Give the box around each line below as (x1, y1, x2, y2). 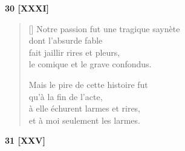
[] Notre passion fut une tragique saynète (28, 22, 180, 35)
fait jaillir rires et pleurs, (28, 45, 120, 58)
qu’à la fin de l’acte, (28, 90, 103, 102)
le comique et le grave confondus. (28, 58, 152, 70)
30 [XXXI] (5, 2, 49, 14)
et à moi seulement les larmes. (28, 113, 140, 126)
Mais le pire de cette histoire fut (28, 78, 148, 90)
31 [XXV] (5, 134, 45, 147)
